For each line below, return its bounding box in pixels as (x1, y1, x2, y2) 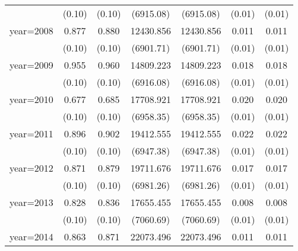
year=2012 (9, 161, 53, 175)
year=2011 (9, 127, 53, 140)
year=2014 (9, 230, 53, 243)
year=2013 (9, 195, 53, 209)
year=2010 (9, 92, 53, 106)
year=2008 (9, 24, 53, 37)
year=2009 (9, 58, 53, 72)
